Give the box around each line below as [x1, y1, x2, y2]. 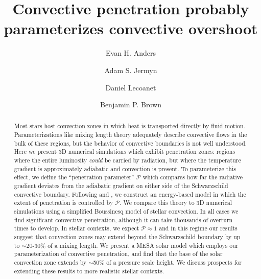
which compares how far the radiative [143, 173, 243, 181]
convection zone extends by [14, 258, 87, 266]
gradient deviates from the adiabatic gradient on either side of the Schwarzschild [14, 181, 228, 190]
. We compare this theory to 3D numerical [120, 198, 232, 207]
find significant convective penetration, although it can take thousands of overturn [14, 215, 233, 224]
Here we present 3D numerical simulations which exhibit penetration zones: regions [14, 147, 235, 156]
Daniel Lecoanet [105, 82, 156, 92]
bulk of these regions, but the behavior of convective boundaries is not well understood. [14, 138, 247, 147]
